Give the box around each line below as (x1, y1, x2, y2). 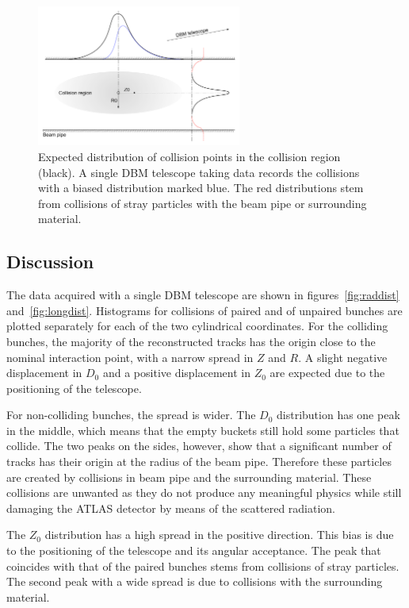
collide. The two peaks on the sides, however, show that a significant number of (6, 437, 392, 454)
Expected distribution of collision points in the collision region (38, 148, 341, 164)
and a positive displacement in (102, 364, 251, 381)
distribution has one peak (277, 406, 400, 423)
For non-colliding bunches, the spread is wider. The (6, 406, 256, 423)
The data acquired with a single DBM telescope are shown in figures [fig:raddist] (6, 287, 399, 303)
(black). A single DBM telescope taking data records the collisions (38, 164, 360, 180)
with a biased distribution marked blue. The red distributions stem (38, 179, 364, 196)
